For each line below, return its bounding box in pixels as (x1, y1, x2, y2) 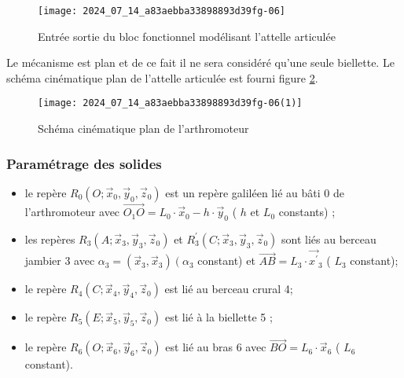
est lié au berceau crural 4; (164, 281, 293, 297)
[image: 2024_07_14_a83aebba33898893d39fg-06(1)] (38, 97, 303, 109)
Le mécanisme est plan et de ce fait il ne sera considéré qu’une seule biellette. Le (6, 54, 395, 71)
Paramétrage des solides (6, 153, 162, 173)
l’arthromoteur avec (24, 204, 120, 220)
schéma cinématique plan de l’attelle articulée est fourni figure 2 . (6, 69, 318, 86)
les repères (24, 230, 75, 247)
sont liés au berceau (281, 230, 376, 247)
